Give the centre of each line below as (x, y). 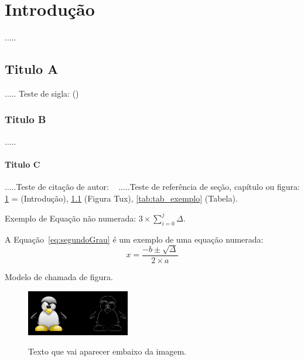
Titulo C (23, 164)
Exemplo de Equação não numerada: (71, 218)
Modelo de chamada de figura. (59, 277)
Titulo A (32, 69)
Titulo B (25, 119)
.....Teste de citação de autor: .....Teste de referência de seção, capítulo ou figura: (152, 187)
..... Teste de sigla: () (42, 93)
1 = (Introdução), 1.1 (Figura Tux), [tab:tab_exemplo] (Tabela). (121, 198)
